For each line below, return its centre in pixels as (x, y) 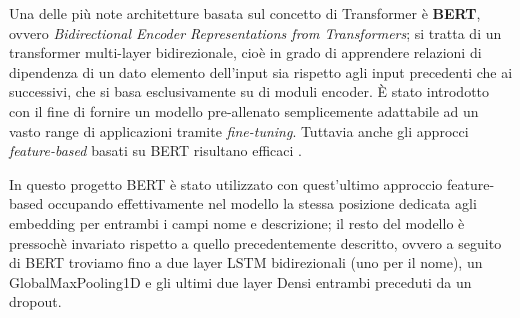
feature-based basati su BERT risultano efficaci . (155, 150)
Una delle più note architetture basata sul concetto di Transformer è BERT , (245, 13)
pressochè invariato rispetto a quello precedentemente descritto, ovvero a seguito (255, 242)
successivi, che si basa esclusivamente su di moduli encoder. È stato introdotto (249, 91)
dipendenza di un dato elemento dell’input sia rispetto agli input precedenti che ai (261, 71)
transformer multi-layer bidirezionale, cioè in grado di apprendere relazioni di (245, 52)
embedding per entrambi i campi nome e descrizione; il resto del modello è (237, 222)
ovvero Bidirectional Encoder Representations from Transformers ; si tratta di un (255, 32)
